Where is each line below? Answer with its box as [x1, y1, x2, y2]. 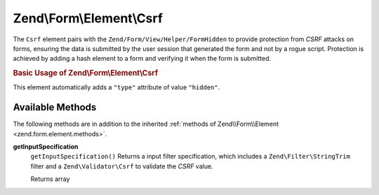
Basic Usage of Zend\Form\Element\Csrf [13, 68, 158, 78]
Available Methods [13, 101, 97, 113]
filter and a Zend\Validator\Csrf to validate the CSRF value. [30, 161, 213, 171]
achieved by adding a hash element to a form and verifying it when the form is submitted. [13, 55, 272, 63]
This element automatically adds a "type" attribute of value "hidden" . [13, 83, 220, 92]
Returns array [30, 175, 70, 183]
